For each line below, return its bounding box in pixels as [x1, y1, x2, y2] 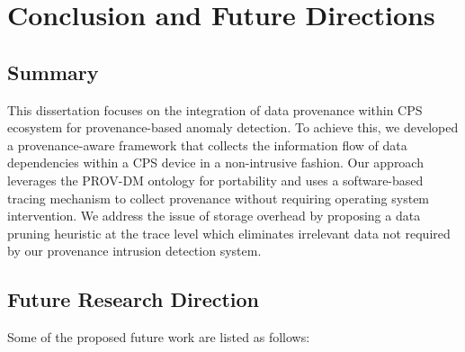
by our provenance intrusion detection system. [7, 241, 262, 260]
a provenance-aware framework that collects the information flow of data [7, 135, 407, 154]
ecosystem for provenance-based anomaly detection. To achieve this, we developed [7, 118, 459, 137]
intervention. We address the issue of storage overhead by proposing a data [7, 206, 421, 225]
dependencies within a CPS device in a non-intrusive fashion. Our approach [7, 153, 424, 172]
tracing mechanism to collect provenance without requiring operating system [7, 188, 430, 207]
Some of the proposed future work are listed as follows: [7, 328, 310, 347]
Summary [7, 58, 99, 86]
